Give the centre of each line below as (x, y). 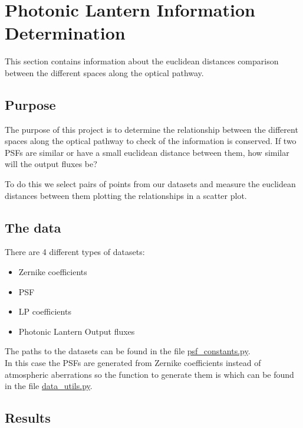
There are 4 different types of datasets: (75, 252)
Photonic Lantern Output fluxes (77, 331)
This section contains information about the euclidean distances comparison (142, 61)
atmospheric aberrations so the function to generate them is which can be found (149, 374)
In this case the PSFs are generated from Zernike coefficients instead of (133, 363)
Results (28, 418)
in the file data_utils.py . (49, 386)
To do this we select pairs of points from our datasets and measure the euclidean (150, 184)
